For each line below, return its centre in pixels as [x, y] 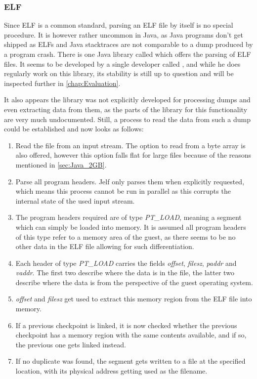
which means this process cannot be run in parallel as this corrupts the [123, 191]
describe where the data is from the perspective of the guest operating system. [134, 282]
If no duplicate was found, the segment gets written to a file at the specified [130, 361]
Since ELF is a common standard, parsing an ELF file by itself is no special [119, 25]
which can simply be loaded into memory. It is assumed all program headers [131, 227]
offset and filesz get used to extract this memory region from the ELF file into [134, 299]
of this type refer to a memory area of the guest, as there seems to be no [126, 236]
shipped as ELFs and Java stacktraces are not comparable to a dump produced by [128, 44]
